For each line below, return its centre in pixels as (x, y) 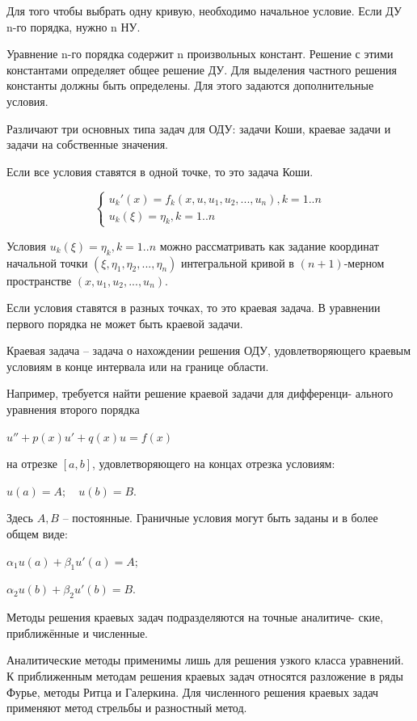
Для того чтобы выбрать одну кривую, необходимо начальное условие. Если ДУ (204, 11)
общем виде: (37, 534)
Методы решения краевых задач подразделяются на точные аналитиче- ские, (195, 617)
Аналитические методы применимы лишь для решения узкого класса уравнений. (205, 660)
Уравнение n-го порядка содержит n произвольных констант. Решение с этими (200, 54)
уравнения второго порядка (73, 409)
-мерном (364, 262)
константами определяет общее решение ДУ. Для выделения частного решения (202, 69)
